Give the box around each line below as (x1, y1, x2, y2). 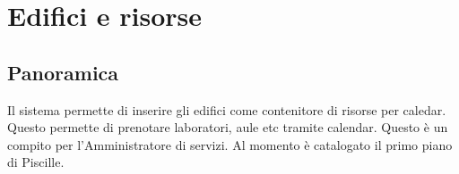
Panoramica (7, 58, 119, 86)
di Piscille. (7, 153, 65, 171)
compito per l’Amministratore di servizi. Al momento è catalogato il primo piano (7, 135, 453, 153)
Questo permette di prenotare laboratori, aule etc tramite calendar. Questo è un (7, 118, 448, 137)
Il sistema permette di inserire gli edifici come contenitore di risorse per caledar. (7, 100, 446, 119)
